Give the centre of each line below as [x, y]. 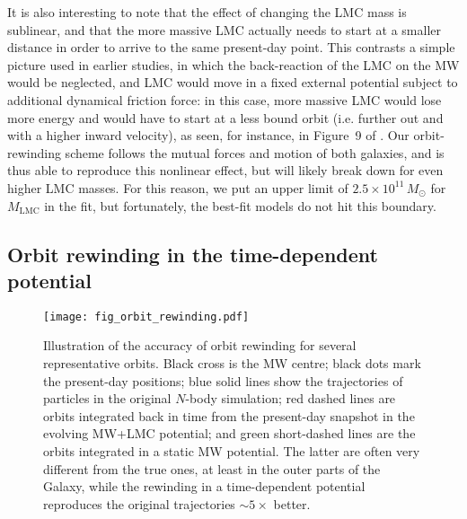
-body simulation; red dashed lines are [291, 398]
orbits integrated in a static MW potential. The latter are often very [232, 450]
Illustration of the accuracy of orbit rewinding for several [200, 345]
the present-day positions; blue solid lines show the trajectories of [223, 380]
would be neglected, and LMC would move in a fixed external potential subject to [233, 82]
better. [292, 503]
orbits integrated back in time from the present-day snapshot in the [229, 415]
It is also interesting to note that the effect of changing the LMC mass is [207, 12]
